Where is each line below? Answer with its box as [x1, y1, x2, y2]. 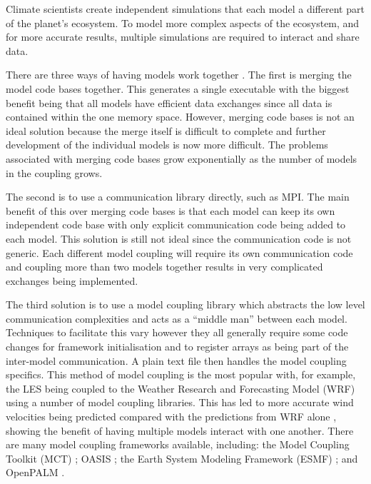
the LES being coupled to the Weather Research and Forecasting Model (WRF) [6, 380, 355, 395]
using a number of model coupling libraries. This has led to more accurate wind [6, 395, 354, 410]
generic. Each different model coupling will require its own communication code [6, 245, 353, 260]
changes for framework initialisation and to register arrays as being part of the [6, 339, 349, 354]
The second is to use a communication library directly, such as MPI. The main [6, 189, 350, 204]
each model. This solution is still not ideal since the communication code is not [6, 231, 352, 246]
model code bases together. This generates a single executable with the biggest [6, 81, 350, 96]
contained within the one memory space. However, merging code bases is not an [6, 109, 355, 124]
